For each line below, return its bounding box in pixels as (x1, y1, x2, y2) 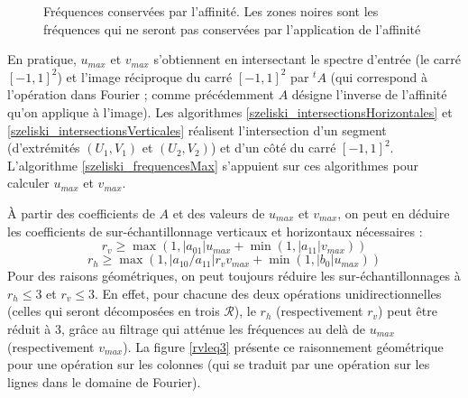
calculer (7, 173, 50, 192)
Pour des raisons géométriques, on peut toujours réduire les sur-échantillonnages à (7, 266, 461, 285)
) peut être (378, 301, 437, 320)
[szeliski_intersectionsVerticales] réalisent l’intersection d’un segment (7, 120, 387, 139)
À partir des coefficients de (7, 203, 155, 222)
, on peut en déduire (337, 203, 450, 222)
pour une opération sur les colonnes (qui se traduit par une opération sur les (7, 355, 430, 374)
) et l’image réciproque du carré (57, 67, 233, 86)
